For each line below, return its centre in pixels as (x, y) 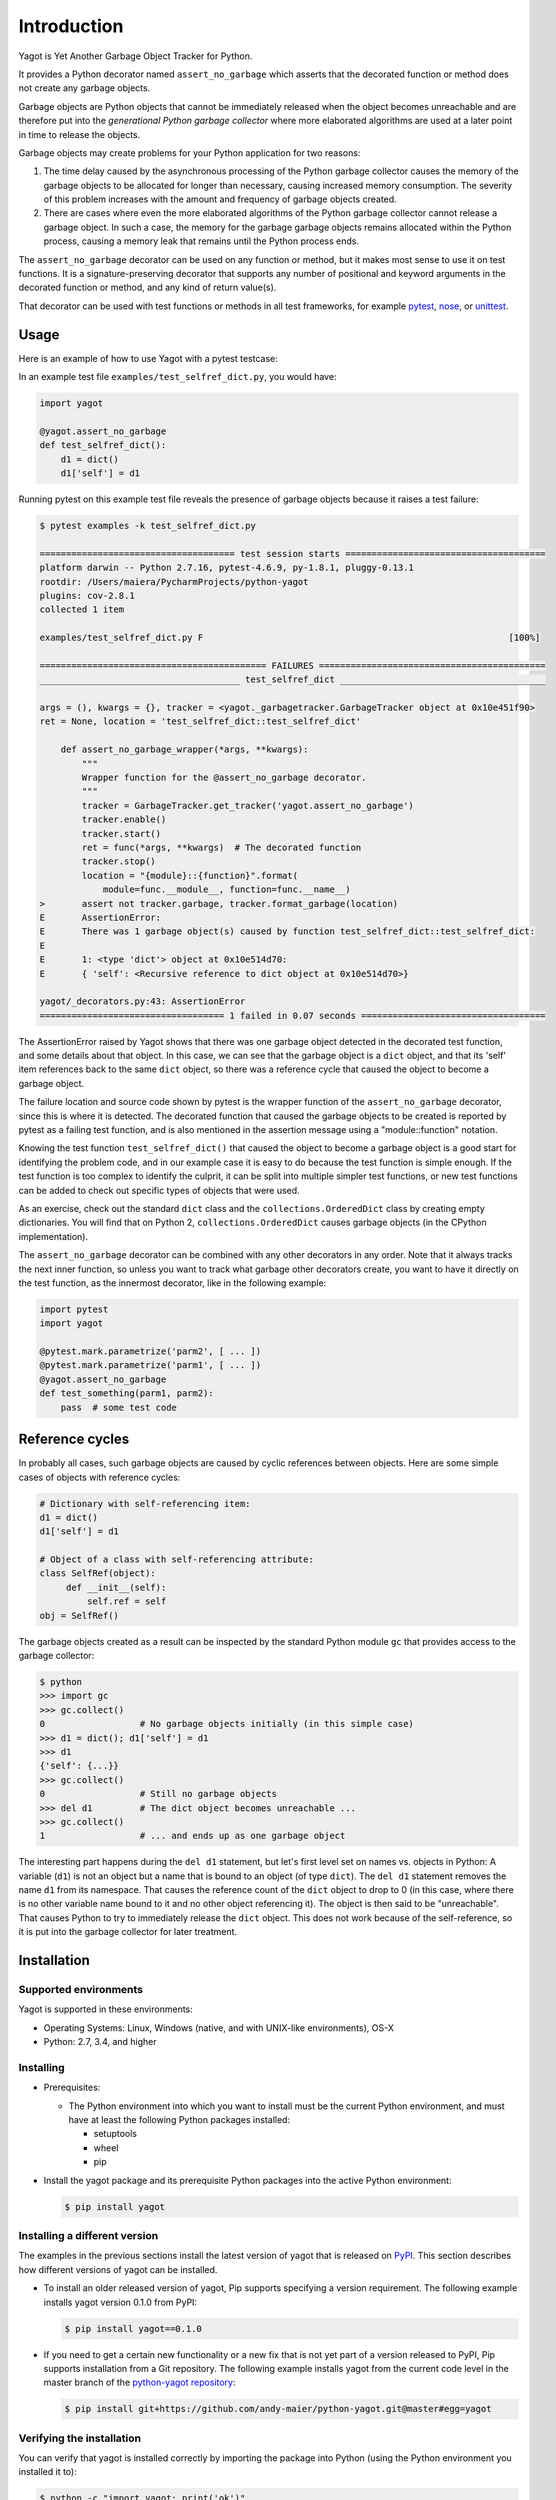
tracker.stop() (119, 861)
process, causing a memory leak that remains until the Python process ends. (201, 241)
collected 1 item (82, 609)
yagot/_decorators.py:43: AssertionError (142, 1001)
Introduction (71, 26)
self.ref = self (126, 1601)
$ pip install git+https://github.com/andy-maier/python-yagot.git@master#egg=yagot (278, 2409)
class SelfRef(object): (98, 1573)
